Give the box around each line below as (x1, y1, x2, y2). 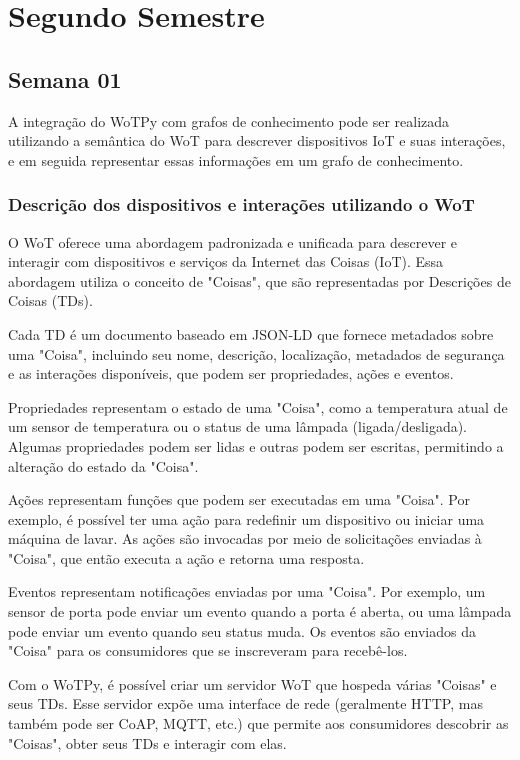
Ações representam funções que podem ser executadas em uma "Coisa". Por (8, 489, 470, 510)
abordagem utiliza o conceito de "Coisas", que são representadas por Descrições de (8, 270, 511, 291)
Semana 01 (8, 63, 122, 94)
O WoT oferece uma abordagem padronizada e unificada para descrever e (8, 231, 458, 252)
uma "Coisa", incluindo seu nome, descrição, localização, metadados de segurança (8, 343, 505, 364)
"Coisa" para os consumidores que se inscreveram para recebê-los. (8, 640, 408, 661)
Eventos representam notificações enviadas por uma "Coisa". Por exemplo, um (8, 581, 486, 602)
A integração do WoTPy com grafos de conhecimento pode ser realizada (8, 110, 450, 131)
